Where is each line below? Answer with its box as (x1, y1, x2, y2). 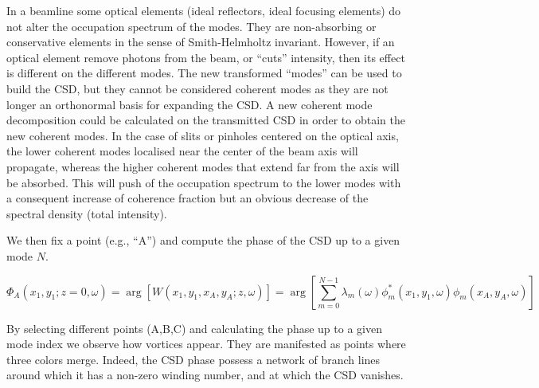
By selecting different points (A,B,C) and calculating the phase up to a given (6, 319, 382, 336)
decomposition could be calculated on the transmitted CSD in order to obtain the (6, 112, 405, 128)
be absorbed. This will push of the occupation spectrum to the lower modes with (6, 174, 401, 190)
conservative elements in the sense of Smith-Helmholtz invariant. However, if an (6, 33, 395, 50)
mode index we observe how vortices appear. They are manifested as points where (6, 335, 406, 352)
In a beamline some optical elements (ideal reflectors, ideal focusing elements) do (6, 2, 401, 18)
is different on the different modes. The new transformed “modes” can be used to (6, 65, 402, 81)
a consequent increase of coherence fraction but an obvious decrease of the (6, 190, 369, 206)
